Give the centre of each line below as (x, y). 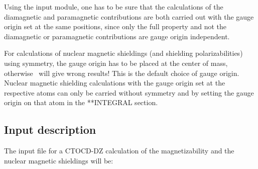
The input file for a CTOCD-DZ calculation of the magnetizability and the (119, 151)
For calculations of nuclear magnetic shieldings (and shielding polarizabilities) (123, 53)
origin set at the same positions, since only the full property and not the (115, 26)
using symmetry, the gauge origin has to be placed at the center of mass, (116, 63)
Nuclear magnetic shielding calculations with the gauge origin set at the (115, 83)
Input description (50, 130)
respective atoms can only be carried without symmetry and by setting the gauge (129, 92)
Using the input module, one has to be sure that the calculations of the (114, 7)
